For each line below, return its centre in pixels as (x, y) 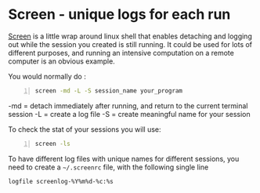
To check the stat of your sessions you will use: (85, 129)
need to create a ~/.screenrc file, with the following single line (108, 167)
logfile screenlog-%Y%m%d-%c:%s (61, 181)
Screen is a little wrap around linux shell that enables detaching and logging (130, 36)
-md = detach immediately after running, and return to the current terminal (128, 106)
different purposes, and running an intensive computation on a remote (121, 53)
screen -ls (52, 144)
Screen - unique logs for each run (119, 15)
